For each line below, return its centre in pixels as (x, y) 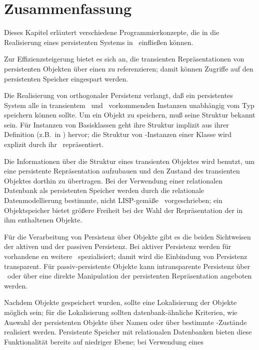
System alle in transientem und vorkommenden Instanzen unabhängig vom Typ (129, 105)
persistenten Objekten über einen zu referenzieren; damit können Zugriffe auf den (129, 68)
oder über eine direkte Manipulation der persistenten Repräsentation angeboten (129, 276)
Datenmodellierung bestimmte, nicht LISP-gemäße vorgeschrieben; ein (113, 200)
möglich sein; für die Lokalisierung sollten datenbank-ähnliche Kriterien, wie (121, 312)
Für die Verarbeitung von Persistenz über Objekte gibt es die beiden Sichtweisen (127, 236)
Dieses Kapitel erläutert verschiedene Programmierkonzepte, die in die (112, 32)
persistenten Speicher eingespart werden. (66, 78)
